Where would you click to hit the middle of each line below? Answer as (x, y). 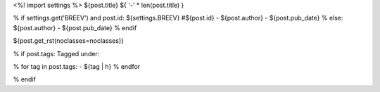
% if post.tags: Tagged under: (56, 53)
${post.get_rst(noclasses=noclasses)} (69, 41)
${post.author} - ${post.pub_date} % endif (75, 27)
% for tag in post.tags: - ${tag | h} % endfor (77, 66)
